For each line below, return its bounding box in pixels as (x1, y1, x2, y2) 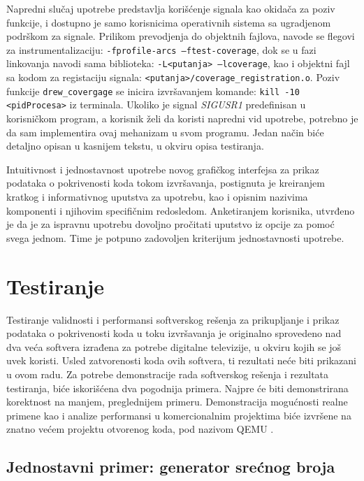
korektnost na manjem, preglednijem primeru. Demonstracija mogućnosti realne (6, 394, 348, 409)
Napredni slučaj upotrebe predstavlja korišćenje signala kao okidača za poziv (6, 1, 335, 15)
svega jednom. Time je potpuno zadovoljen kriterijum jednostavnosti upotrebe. (6, 230, 344, 245)
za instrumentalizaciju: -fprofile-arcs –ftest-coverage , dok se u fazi (6, 42, 316, 57)
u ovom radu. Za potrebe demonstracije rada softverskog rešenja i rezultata (6, 366, 329, 381)
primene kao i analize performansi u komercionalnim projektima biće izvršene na (6, 408, 351, 422)
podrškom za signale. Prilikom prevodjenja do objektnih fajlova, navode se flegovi (6, 29, 355, 43)
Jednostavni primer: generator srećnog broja (6, 456, 335, 478)
